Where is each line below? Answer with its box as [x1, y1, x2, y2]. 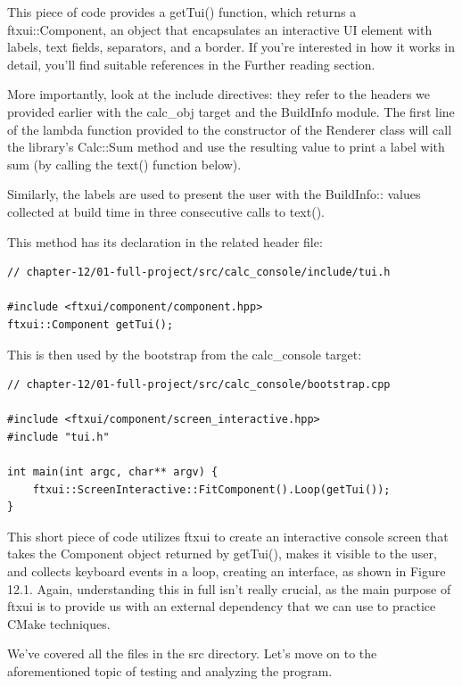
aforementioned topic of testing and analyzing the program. [7, 662, 333, 680]
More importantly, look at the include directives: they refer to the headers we [7, 85, 431, 103]
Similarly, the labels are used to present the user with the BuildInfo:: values [7, 185, 421, 203]
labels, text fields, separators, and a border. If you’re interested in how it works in [7, 37, 456, 56]
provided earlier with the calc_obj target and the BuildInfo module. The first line [7, 102, 455, 120]
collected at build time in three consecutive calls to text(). [7, 202, 325, 220]
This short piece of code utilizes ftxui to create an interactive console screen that [7, 526, 449, 545]
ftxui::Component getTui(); [7, 318, 174, 331]
